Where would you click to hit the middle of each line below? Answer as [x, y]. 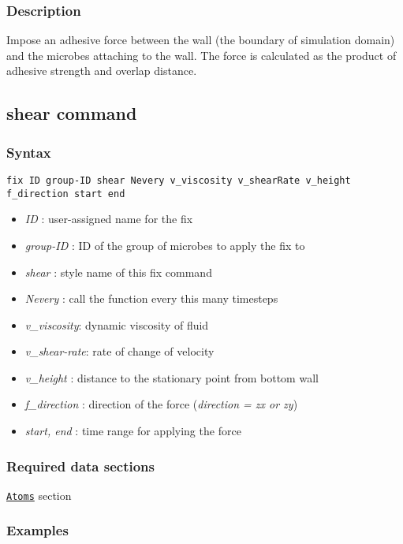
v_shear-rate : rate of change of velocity [119, 351]
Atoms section [39, 495]
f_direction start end [66, 194]
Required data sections [80, 466]
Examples [37, 530]
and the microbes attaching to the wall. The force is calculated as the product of [201, 55]
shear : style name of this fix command [118, 272]
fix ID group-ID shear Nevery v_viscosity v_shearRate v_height [179, 181]
